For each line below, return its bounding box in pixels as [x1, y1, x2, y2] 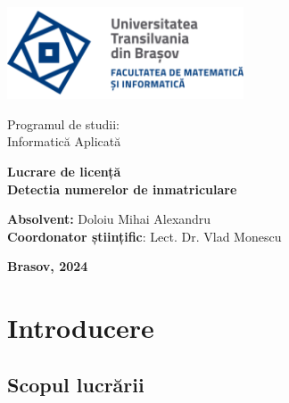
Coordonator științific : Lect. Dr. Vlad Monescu [7, 226, 282, 245]
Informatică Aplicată [7, 132, 121, 151]
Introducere [7, 309, 154, 346]
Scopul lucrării [7, 370, 144, 398]
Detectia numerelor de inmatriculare [7, 179, 237, 198]
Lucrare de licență [7, 162, 121, 181]
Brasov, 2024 [7, 257, 88, 276]
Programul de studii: [7, 114, 120, 133]
